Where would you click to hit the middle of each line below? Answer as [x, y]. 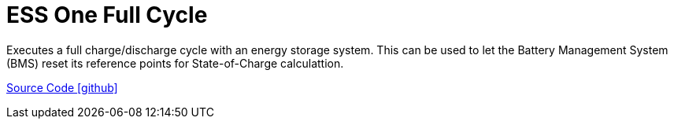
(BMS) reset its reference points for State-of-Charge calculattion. [175, 63]
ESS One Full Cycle [107, 15]
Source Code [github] [62, 87]
